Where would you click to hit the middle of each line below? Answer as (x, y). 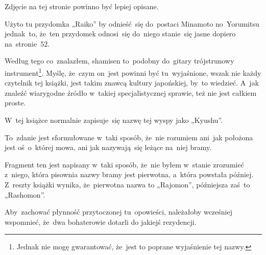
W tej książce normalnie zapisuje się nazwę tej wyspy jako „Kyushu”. (114, 120)
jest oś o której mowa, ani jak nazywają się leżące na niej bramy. (108, 147)
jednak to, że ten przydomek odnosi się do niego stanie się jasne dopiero (120, 34)
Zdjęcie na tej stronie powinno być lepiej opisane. (82, 6)
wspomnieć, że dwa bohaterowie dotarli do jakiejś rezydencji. (101, 221)
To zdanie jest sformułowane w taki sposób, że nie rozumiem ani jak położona (129, 137)
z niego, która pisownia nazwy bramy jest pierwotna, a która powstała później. (129, 174)
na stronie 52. (27, 43)
